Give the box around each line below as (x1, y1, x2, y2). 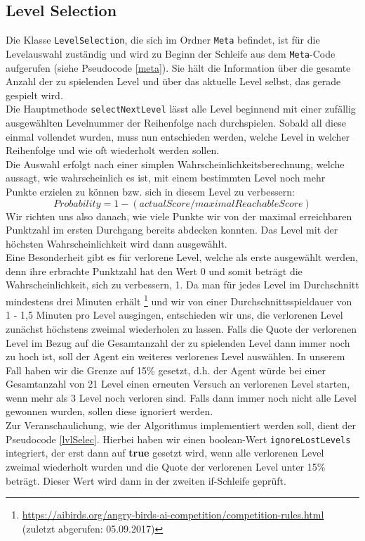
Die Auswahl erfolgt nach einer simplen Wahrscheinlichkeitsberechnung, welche (6, 156, 345, 171)
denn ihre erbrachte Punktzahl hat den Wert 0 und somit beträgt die (6, 263, 303, 278)
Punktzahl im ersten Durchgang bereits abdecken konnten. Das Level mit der (6, 222, 338, 237)
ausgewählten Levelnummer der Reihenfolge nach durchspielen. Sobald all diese (6, 115, 346, 129)
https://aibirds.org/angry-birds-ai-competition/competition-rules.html (22, 507, 324, 522)
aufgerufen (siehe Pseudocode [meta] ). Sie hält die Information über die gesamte (6, 60, 351, 75)
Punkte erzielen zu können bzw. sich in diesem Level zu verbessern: (6, 184, 295, 198)
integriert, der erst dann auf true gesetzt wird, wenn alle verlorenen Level (6, 445, 324, 460)
